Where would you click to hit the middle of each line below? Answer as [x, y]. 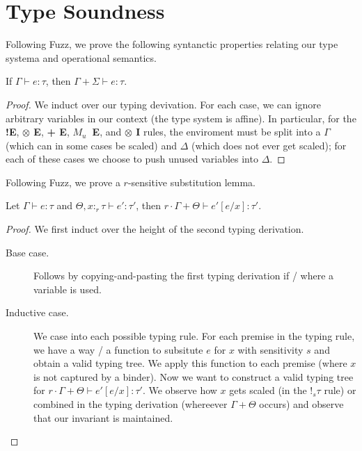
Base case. [27, 252]
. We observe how [180, 390]
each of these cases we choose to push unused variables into [132, 159]
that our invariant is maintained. [103, 417]
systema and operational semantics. [81, 57]
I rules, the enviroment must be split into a [228, 132]
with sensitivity [270, 349]
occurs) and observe [301, 404]
